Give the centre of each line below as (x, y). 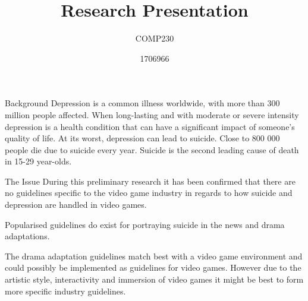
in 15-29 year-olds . (38, 161)
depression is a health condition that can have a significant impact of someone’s (150, 126)
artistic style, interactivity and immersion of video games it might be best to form (154, 279)
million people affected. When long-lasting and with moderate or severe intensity (152, 114)
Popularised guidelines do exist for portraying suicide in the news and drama (145, 224)
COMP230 (155, 38)
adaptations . (27, 236)
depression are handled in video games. (76, 205)
